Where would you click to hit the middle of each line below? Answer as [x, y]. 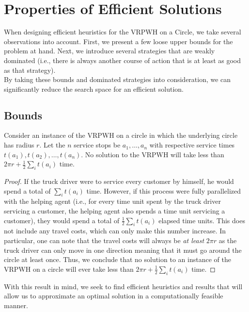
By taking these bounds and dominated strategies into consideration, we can [117, 79]
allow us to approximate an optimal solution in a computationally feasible [114, 296]
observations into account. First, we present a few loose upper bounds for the [118, 41]
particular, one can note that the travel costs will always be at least [104, 240]
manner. [16, 305]
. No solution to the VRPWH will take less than [153, 154]
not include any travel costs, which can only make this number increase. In [115, 231]
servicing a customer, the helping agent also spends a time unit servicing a [115, 211]
